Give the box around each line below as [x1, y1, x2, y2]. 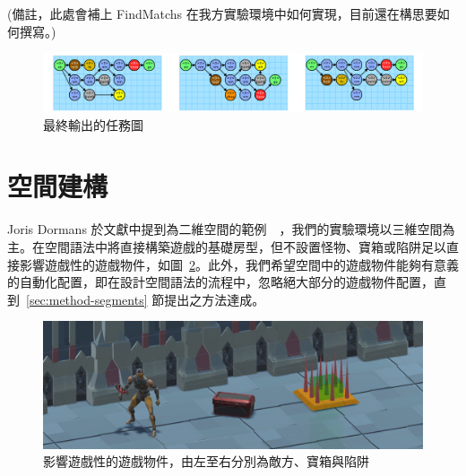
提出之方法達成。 [164, 290, 265, 308]
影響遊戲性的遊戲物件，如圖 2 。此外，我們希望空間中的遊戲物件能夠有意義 [19, 255, 459, 273]
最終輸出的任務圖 [43, 115, 143, 134]
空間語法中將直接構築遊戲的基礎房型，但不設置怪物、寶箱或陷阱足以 [44, 237, 446, 255]
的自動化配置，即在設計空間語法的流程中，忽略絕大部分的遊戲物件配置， [7, 273, 434, 291]
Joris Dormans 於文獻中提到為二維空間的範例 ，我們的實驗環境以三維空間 [7, 220, 443, 238]
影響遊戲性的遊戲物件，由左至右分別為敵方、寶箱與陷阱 [43, 452, 369, 471]
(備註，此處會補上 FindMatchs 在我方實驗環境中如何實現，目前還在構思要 [7, 4, 437, 22]
